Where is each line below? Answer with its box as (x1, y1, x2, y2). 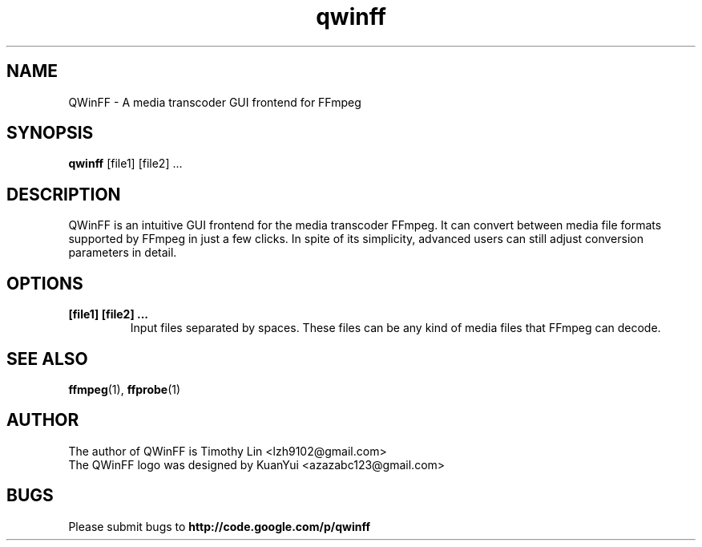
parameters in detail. (68, 245, 177, 260)
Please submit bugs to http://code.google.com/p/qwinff (68, 519, 370, 533)
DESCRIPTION (6, 184, 121, 205)
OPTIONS (6, 273, 83, 294)
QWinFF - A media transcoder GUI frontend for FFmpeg (68, 95, 361, 109)
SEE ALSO (6, 348, 88, 369)
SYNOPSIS (6, 123, 94, 144)
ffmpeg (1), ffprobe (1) (68, 382, 181, 396)
